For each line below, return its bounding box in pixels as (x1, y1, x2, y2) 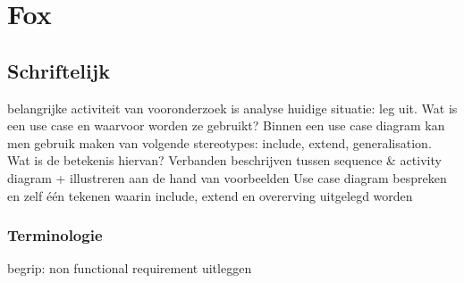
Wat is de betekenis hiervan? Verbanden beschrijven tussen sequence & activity (7, 151, 442, 170)
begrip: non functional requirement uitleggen (7, 259, 252, 278)
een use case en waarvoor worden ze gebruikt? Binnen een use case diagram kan (7, 116, 445, 135)
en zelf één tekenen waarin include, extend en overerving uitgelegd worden (7, 186, 413, 204)
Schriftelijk (7, 56, 110, 84)
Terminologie (7, 224, 103, 246)
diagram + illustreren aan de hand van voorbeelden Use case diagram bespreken (7, 168, 447, 187)
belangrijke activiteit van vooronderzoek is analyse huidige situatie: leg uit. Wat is (7, 98, 458, 117)
